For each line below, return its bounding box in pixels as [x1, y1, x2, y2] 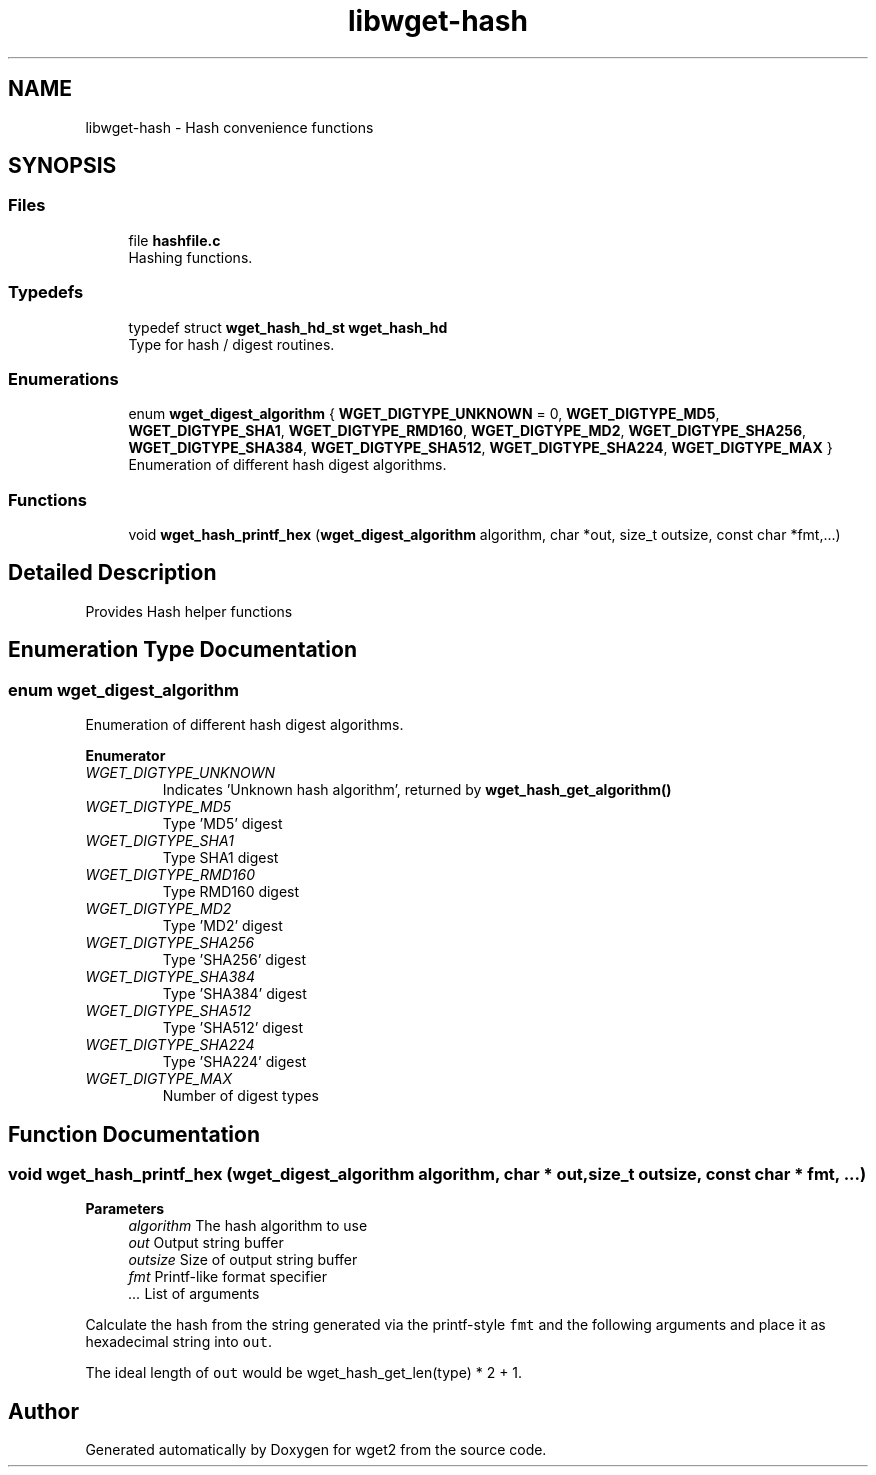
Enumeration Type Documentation [8, 637, 357, 663]
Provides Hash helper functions [85, 602, 293, 620]
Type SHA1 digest [162, 849, 279, 867]
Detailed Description [8, 560, 217, 586]
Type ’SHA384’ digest [162, 985, 307, 1003]
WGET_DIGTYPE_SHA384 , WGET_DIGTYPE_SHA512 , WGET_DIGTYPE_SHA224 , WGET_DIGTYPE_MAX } [128, 439, 833, 457]
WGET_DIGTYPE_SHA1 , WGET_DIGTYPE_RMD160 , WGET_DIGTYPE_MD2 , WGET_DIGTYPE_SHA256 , [128, 422, 807, 440]
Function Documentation [8, 1121, 260, 1147]
